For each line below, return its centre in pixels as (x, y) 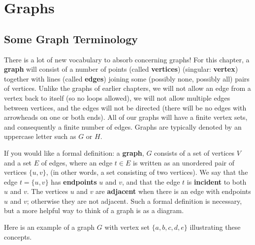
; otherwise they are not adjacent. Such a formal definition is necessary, (134, 201)
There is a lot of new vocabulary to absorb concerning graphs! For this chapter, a (127, 59)
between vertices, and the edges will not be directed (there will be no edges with (125, 107)
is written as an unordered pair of (183, 162)
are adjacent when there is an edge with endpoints (173, 191)
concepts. (18, 236)
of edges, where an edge (77, 162)
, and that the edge (151, 181)
